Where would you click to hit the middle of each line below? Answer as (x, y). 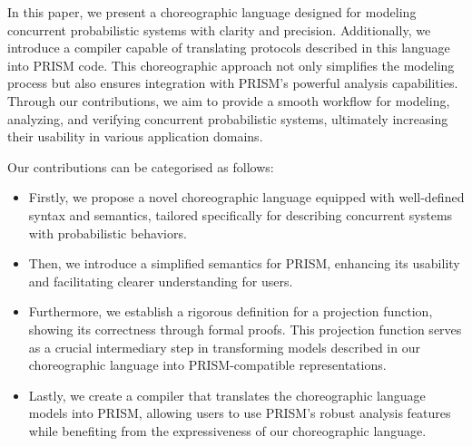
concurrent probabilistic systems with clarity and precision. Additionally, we (219, 29)
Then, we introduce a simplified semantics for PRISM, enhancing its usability (244, 263)
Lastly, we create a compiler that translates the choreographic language (227, 395)
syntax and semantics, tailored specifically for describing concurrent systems (241, 214)
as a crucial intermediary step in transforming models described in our (224, 347)
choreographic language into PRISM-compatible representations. (207, 365)
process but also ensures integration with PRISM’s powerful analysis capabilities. (233, 83)
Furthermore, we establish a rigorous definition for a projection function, (231, 311)
